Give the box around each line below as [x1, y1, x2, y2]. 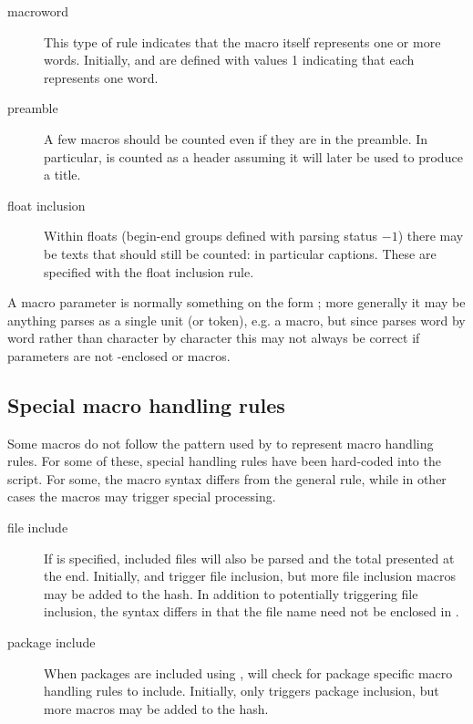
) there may [397, 226, 464, 245]
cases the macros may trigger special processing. [7, 487, 276, 506]
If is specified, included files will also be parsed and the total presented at [44, 548, 455, 567]
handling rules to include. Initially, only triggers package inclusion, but [44, 681, 439, 700]
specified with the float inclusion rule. [44, 262, 254, 281]
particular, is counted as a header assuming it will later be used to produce [44, 147, 463, 166]
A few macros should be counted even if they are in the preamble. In [44, 129, 428, 148]
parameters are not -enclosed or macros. [7, 346, 231, 365]
